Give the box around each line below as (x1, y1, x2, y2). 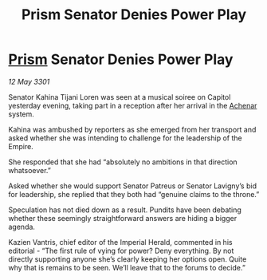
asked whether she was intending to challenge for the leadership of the (8, 133, 242, 143)
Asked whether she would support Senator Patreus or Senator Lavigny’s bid (8, 181, 257, 191)
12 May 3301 (8, 77, 50, 86)
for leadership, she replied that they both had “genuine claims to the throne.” (8, 189, 260, 199)
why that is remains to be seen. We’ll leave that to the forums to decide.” (8, 262, 245, 272)
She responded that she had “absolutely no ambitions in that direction (8, 157, 238, 167)
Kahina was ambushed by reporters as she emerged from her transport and (8, 124, 257, 134)
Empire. (8, 141, 33, 151)
